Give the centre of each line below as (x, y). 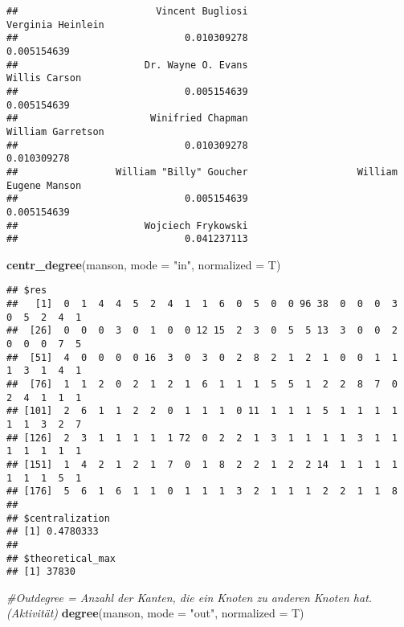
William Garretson (55, 131)
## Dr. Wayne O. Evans (127, 65)
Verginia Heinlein (55, 25)
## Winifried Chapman (127, 119)
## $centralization (58, 518)
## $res (27, 291)
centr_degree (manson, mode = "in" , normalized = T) (144, 264)
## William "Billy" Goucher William (202, 172)
